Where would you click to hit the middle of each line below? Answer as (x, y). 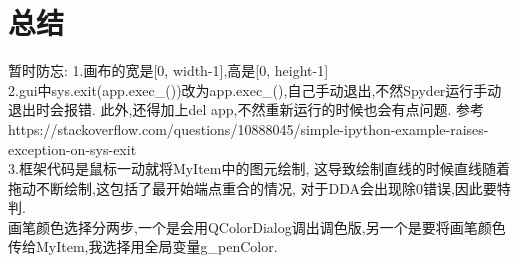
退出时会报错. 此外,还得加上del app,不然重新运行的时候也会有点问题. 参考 (246, 109)
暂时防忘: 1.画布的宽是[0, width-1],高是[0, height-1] (168, 70)
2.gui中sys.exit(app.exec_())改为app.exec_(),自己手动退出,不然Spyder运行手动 (255, 89)
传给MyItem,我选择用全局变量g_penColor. (143, 246)
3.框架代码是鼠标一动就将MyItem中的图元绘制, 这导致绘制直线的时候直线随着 (259, 168)
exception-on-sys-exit (72, 148)
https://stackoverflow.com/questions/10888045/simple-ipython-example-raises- (248, 128)
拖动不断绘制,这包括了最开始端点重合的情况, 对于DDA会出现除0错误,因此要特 (259, 187)
